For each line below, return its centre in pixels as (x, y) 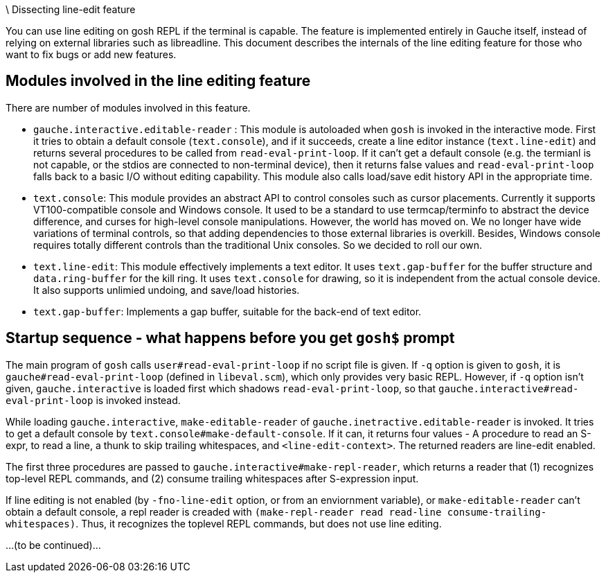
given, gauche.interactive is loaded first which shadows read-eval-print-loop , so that (221, 388)
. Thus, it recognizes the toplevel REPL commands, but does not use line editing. (259, 523)
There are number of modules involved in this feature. (128, 107)
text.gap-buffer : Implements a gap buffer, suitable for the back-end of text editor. (228, 311)
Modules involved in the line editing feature (158, 81)
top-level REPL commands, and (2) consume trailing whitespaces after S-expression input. (212, 478)
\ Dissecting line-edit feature (71, 9)
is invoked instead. (138, 400)
